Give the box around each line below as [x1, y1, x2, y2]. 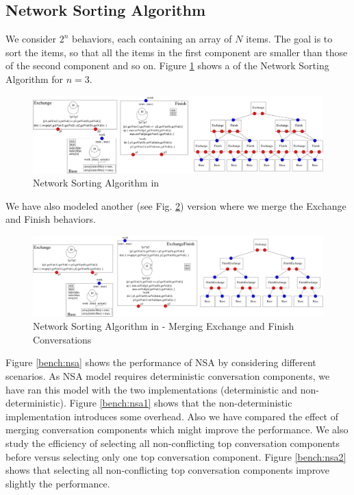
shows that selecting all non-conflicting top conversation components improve [5, 463, 329, 477]
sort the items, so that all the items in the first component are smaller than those [5, 45, 348, 59]
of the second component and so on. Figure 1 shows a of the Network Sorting [5, 58, 329, 73]
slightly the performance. [5, 476, 110, 490]
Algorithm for [5, 71, 64, 86]
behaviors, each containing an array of [72, 32, 232, 46]
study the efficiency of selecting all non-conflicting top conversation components [5, 435, 340, 450]
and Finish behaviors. [5, 212, 96, 226]
